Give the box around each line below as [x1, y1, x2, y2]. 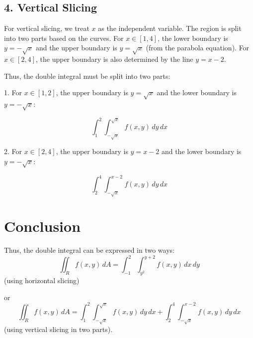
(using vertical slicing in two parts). [4, 324, 113, 334]
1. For [4, 87, 22, 98]
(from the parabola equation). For [146, 42, 250, 53]
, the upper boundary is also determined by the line [36, 54, 193, 64]
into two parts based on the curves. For [4, 32, 124, 43]
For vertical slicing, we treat [4, 23, 89, 33]
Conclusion [4, 216, 81, 236]
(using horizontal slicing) [4, 275, 80, 286]
